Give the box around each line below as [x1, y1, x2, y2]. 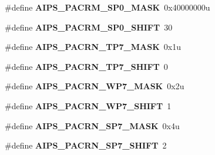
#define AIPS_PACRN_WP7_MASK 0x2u [5, 80, 184, 92]
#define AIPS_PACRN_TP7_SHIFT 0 [5, 60, 168, 72]
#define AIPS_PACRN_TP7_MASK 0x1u [5, 41, 181, 53]
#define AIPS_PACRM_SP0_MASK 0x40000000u [5, 1, 210, 13]
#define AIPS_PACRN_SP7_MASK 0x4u [5, 119, 180, 132]
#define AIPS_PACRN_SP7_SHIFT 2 [5, 139, 167, 151]
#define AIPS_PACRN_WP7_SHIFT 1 [5, 99, 172, 112]
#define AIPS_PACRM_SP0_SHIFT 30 [5, 21, 173, 33]
